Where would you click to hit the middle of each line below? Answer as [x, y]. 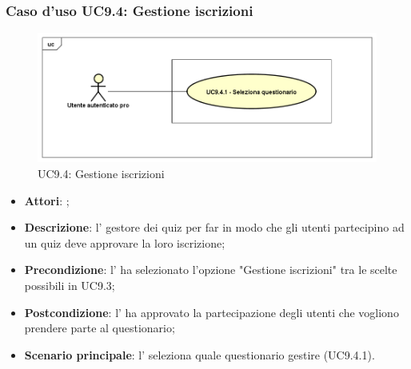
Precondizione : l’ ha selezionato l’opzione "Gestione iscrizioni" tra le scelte [211, 270]
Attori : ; [47, 200]
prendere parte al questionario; [100, 328]
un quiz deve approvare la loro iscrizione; [125, 242]
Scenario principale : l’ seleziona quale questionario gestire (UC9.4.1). [200, 354]
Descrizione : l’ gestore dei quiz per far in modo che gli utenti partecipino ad [214, 227]
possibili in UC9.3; [70, 286]
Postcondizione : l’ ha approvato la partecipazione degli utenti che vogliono [211, 312]
